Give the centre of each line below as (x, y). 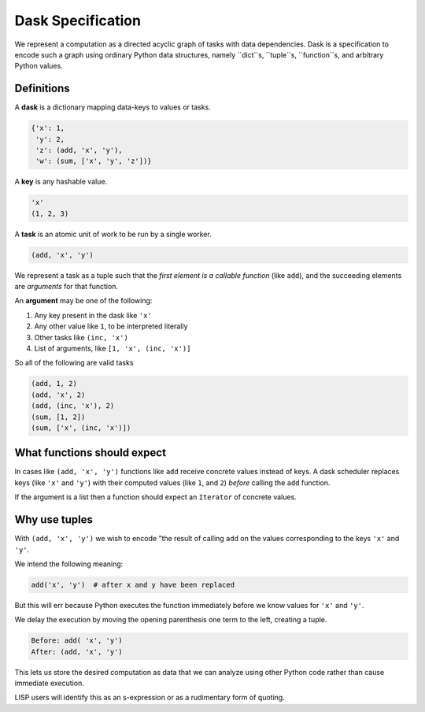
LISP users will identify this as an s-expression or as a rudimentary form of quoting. (150, 698)
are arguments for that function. (66, 287)
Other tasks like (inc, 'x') (81, 337)
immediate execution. (49, 683)
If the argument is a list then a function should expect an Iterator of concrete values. (155, 497)
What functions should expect (91, 453)
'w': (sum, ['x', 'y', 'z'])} (94, 161)
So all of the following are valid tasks (74, 363)
